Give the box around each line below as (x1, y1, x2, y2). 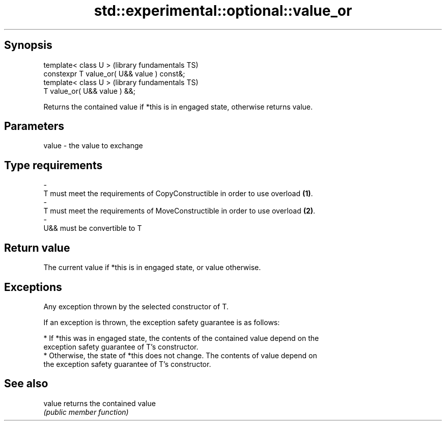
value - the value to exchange (43, 141, 143, 150)
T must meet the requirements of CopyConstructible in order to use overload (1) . (43, 189, 313, 198)
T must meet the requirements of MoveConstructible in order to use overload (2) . (43, 206, 316, 216)
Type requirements (4, 158, 103, 172)
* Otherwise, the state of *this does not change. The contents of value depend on (43, 351, 317, 360)
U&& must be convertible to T (43, 224, 142, 233)
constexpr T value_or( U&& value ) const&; (43, 69, 185, 78)
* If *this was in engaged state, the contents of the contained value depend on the (43, 333, 319, 342)
